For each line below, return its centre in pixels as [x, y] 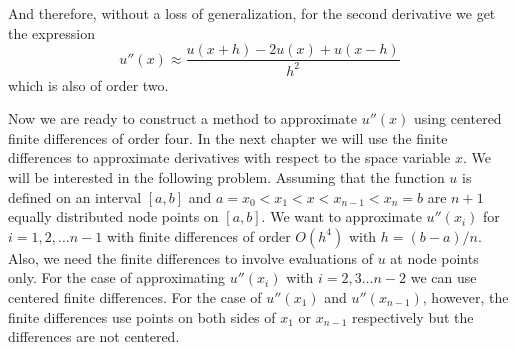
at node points [434, 257]
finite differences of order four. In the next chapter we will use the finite [228, 137]
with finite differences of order [198, 235]
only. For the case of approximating [116, 277]
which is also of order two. [88, 84]
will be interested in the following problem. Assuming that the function [226, 176]
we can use [443, 277]
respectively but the [413, 316]
